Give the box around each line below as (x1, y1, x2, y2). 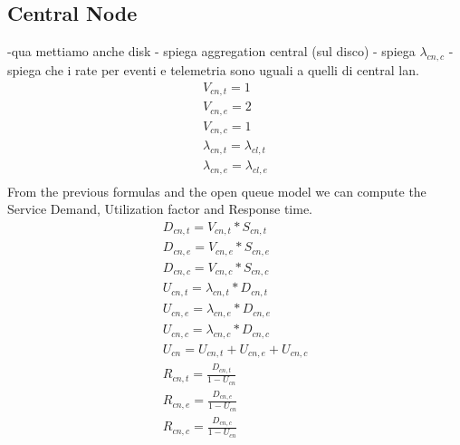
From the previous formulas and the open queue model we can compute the (7, 181, 426, 200)
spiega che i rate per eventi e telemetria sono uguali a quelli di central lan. (7, 61, 419, 79)
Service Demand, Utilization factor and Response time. (7, 199, 313, 218)
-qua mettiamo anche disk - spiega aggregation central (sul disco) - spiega (7, 42, 416, 61)
